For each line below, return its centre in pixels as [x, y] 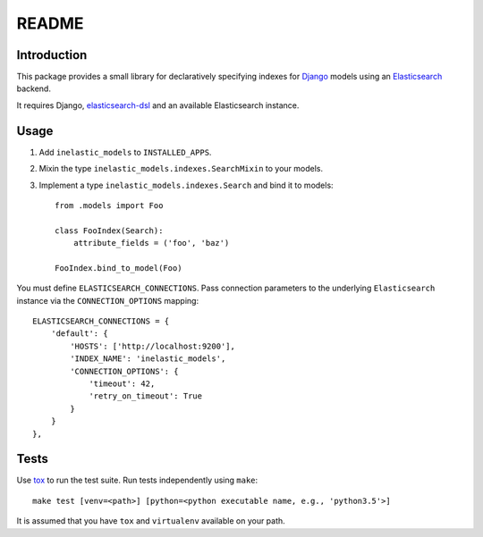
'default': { [79, 334]
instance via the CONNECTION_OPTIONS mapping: [108, 300]
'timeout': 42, [122, 384]
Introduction [52, 55]
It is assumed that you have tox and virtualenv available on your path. [151, 521]
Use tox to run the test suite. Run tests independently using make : [137, 480]
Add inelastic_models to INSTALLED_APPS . [125, 152]
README [50, 23]
